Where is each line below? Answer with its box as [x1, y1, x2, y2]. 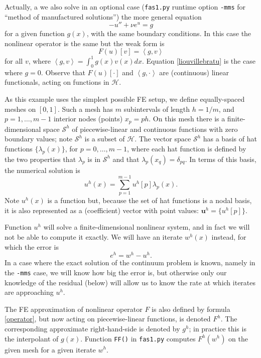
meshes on [5, 103, 36, 114]
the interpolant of [5, 333, 59, 343]
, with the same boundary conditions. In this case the [86, 28, 251, 39]
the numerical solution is [5, 164, 80, 175]
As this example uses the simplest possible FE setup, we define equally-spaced [5, 93, 245, 104]
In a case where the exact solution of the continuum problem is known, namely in [5, 257, 255, 268]
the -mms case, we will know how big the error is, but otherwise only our [5, 267, 227, 277]
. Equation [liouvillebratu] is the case [142, 55, 255, 66]
